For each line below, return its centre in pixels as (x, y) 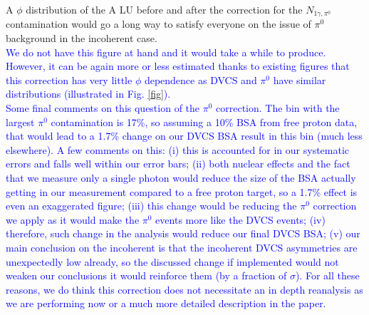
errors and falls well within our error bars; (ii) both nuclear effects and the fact (178, 164)
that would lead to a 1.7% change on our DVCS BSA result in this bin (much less (184, 136)
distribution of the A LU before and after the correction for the (164, 9)
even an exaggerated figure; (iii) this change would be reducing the (151, 206)
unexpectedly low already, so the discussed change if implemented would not (172, 261)
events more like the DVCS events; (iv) (240, 219)
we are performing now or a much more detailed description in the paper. (166, 303)
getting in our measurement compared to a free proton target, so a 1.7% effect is (182, 191)
